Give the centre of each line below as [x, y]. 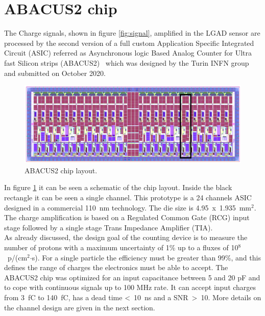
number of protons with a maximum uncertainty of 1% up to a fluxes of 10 [121, 247]
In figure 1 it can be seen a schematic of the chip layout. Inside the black [118, 187]
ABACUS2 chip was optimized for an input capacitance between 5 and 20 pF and [132, 277]
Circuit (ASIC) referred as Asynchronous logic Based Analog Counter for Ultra [128, 53]
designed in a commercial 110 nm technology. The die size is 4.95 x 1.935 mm [128, 207]
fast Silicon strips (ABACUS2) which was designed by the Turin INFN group [127, 62]
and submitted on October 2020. [55, 73]
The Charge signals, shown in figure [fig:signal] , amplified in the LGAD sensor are [132, 33]
